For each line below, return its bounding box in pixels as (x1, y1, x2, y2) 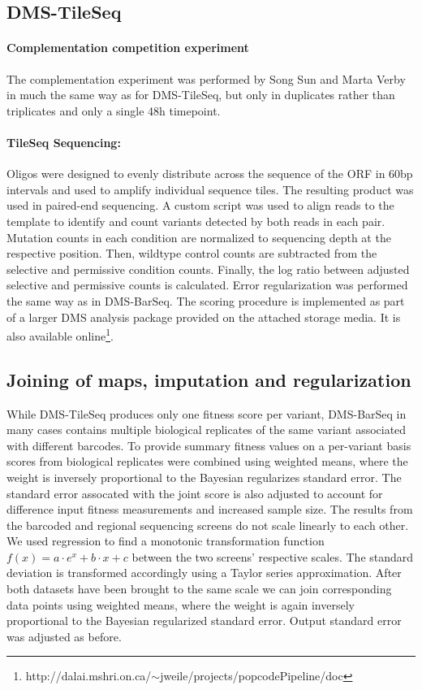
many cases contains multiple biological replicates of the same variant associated (6, 421, 407, 438)
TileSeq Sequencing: (6, 133, 121, 150)
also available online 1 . (6, 325, 114, 344)
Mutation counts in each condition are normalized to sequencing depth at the (6, 228, 391, 245)
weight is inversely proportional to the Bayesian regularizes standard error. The (6, 468, 402, 485)
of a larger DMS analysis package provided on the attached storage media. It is (6, 308, 401, 325)
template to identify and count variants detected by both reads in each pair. (6, 212, 385, 229)
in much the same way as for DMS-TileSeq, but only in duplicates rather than (6, 86, 395, 103)
